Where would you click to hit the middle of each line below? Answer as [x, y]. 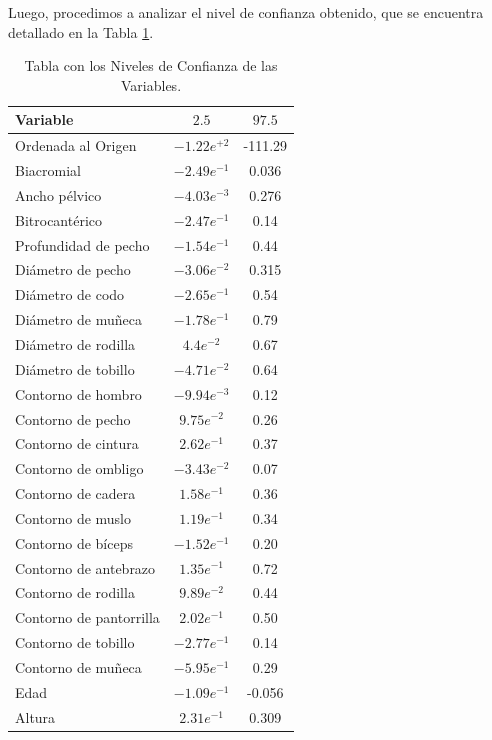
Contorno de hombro [78, 393]
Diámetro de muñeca [78, 319]
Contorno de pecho [73, 418]
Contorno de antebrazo [85, 567]
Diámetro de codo [70, 294]
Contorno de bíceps [74, 542]
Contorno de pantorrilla [87, 617]
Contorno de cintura [77, 443]
